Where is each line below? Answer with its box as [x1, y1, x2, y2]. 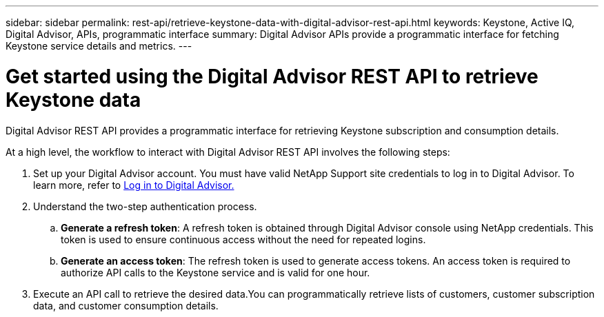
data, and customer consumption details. [33, 299, 219, 311]
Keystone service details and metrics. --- [6, 40, 192, 52]
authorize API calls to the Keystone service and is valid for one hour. [61, 266, 370, 278]
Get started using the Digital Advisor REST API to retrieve [6, 64, 538, 88]
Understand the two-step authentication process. [33, 200, 257, 212]
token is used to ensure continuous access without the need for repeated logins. [61, 233, 426, 245]
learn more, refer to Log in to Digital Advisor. [33, 178, 234, 191]
